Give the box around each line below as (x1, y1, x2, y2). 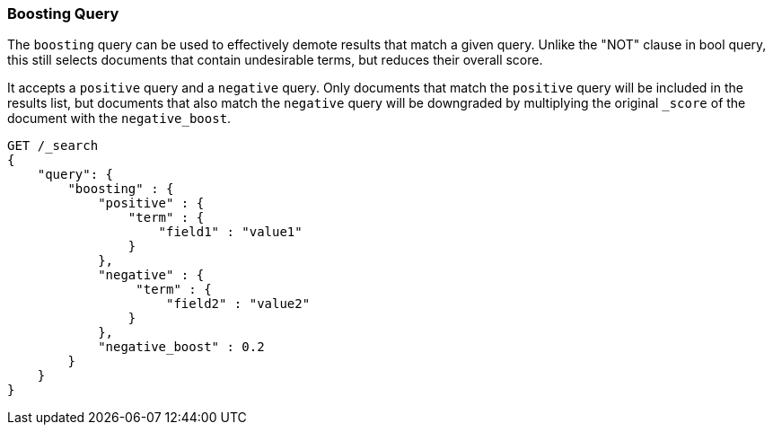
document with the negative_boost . (7, 110, 232, 127)
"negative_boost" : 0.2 (98, 339, 265, 355)
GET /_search (7, 138, 99, 154)
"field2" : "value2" (166, 296, 311, 312)
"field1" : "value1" (158, 225, 303, 240)
